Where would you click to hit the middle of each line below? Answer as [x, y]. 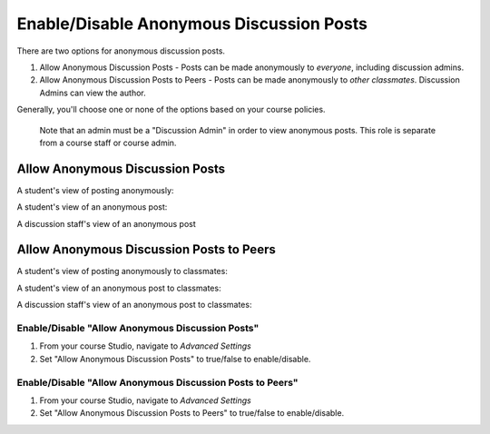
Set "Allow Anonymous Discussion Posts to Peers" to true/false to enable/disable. [192, 413]
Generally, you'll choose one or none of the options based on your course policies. [171, 110]
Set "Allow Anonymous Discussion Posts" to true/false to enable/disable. [175, 359]
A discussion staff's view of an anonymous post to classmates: [134, 305]
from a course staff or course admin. [108, 143]
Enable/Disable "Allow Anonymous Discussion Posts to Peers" [157, 382]
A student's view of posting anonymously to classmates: [122, 271]
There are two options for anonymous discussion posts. [121, 51]
